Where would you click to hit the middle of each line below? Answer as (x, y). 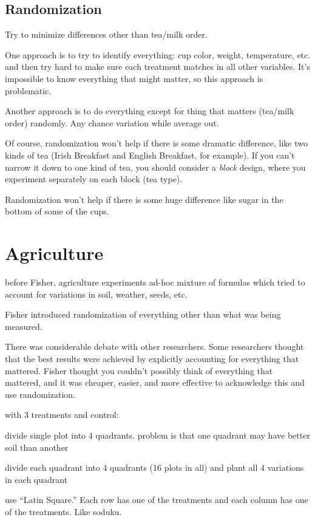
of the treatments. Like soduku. (63, 511)
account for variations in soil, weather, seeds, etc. (96, 294)
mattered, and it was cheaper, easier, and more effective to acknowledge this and (155, 382)
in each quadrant (36, 479)
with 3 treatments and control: (62, 415)
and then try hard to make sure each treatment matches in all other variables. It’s (157, 67)
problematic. (28, 90)
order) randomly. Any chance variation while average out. (112, 122)
